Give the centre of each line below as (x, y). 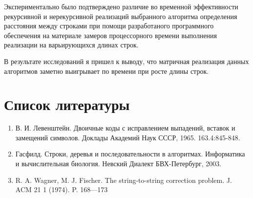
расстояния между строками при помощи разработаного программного (109, 26)
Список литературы (67, 104)
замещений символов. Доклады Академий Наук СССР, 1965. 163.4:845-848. (128, 137)
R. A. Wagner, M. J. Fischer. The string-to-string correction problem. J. (124, 180)
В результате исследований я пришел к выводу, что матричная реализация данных (126, 61)
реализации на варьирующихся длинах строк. (71, 45)
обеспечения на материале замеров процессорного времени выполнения (111, 35)
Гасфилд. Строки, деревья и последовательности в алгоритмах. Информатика (130, 154)
